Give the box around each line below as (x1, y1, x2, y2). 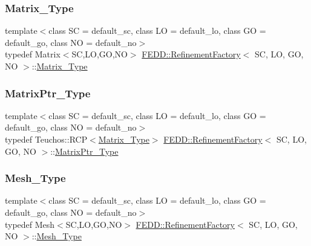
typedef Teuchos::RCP (5, 133, 88, 145)
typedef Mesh (5, 218, 55, 230)
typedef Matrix (5, 48, 61, 60)
